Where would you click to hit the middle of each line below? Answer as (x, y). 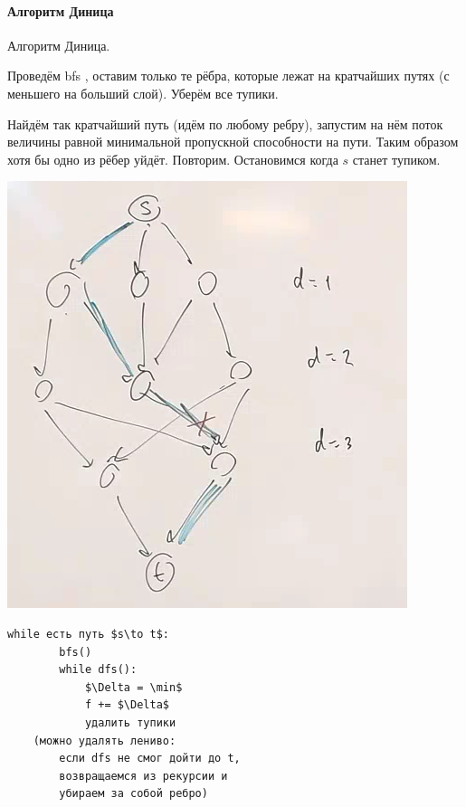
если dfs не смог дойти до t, (150, 759)
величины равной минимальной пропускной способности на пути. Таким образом (233, 142)
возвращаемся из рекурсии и (143, 776)
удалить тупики (130, 722)
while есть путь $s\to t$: (88, 634)
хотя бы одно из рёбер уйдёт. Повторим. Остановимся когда (173, 159)
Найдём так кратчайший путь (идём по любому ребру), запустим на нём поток (225, 123)
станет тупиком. (396, 159)
